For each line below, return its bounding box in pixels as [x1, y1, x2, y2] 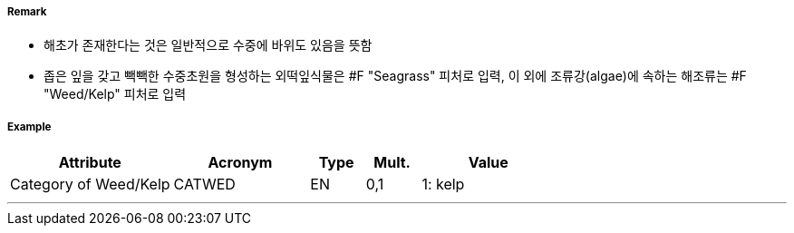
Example [7, 120, 52, 133]
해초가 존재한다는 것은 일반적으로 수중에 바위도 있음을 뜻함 [44, 37, 373, 53]
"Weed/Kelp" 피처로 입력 [44, 86, 187, 102]
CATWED [173, 175, 236, 194]
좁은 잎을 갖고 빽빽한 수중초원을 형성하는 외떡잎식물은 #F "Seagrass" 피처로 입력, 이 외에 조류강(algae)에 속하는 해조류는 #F [44, 68, 747, 84]
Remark [7, 5, 47, 18]
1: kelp [421, 175, 465, 194]
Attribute [58, 153, 121, 172]
